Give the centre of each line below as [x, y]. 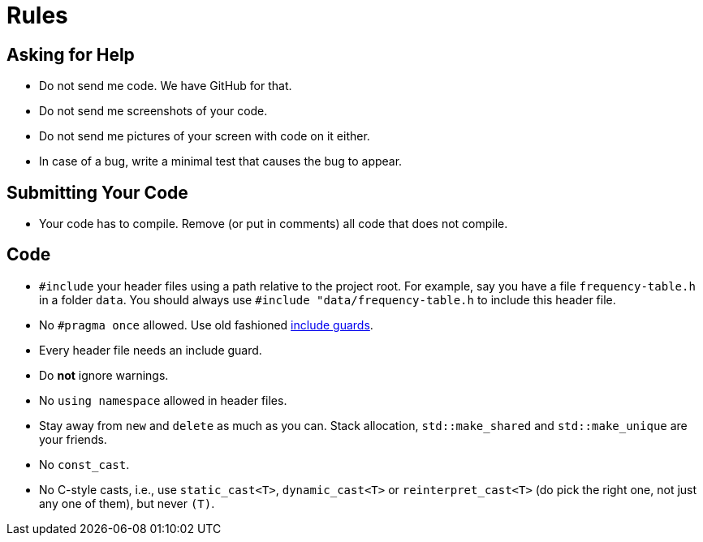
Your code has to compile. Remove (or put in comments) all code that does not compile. [274, 224]
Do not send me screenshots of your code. [153, 111]
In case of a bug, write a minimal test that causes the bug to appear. [221, 161]
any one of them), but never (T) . [127, 503]
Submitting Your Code [97, 192]
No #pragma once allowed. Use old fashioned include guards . [206, 325]
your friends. [73, 439]
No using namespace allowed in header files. [163, 400]
